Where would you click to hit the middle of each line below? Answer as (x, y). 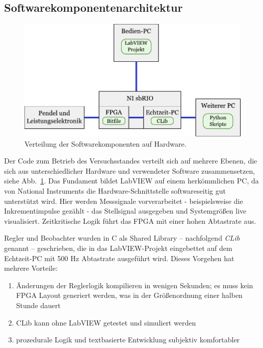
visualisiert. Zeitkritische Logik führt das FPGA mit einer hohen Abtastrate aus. (130, 221)
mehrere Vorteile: (31, 268)
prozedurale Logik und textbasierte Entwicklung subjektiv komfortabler (128, 340)
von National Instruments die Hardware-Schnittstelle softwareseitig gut (115, 191)
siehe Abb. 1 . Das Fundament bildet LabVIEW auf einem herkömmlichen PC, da (131, 181)
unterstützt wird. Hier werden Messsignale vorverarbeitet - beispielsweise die (124, 201)
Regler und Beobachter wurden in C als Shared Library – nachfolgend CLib (122, 238)
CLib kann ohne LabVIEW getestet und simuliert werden (106, 322)
